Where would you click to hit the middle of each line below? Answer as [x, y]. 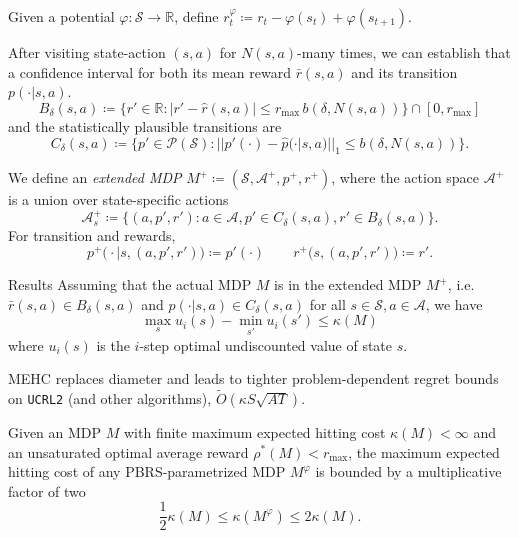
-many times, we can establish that [404, 52]
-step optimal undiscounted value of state [266, 344]
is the [113, 344]
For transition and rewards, [92, 235]
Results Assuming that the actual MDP [130, 284]
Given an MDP [55, 431]
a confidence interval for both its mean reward [149, 71]
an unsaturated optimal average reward [128, 451]
